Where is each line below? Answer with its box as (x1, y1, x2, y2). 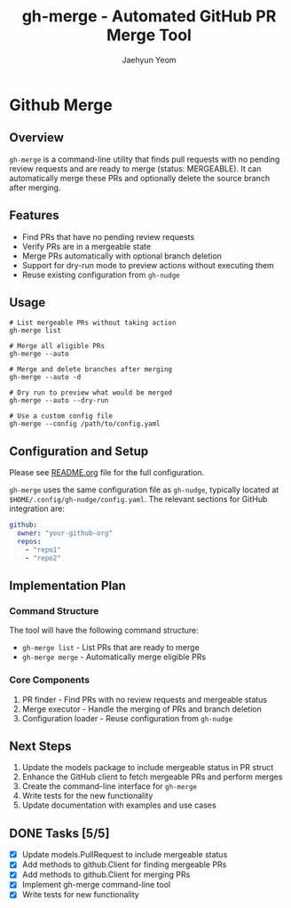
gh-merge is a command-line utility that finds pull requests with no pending (9, 154, 280, 164)
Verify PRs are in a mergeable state (21, 241, 152, 251)
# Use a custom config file (9, 411, 114, 421)
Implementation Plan (9, 577, 127, 593)
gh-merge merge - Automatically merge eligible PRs (21, 651, 207, 663)
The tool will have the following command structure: (9, 625, 200, 636)
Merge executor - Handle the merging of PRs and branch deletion (21, 704, 262, 714)
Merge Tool (106, 25, 193, 45)
